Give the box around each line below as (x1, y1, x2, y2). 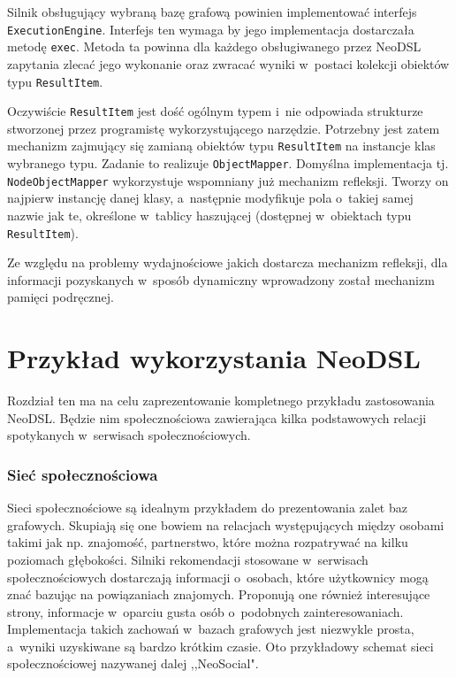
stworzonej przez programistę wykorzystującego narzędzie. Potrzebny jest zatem (7, 119, 440, 137)
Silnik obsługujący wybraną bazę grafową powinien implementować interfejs (7, 3, 417, 20)
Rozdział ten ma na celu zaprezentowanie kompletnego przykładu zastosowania (7, 391, 435, 410)
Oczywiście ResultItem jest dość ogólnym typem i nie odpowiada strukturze (7, 102, 423, 120)
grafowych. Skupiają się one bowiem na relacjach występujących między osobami (7, 515, 445, 534)
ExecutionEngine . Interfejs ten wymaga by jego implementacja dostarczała (7, 19, 414, 38)
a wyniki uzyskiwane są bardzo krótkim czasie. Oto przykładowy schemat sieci (7, 636, 434, 655)
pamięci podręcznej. (7, 288, 114, 306)
